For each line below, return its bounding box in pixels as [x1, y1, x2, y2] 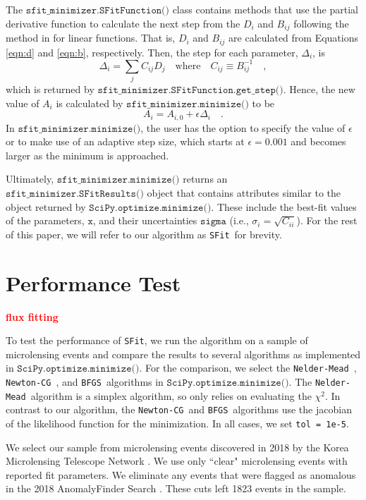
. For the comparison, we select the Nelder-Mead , [139, 360, 357, 375]
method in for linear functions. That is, [6, 30, 176, 45]
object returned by [6, 199, 86, 214]
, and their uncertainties [92, 213, 197, 228]
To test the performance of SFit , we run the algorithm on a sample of [6, 333, 308, 348]
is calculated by [56, 95, 123, 110]
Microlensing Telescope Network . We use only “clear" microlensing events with [6, 453, 348, 468]
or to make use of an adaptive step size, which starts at [6, 134, 245, 149]
